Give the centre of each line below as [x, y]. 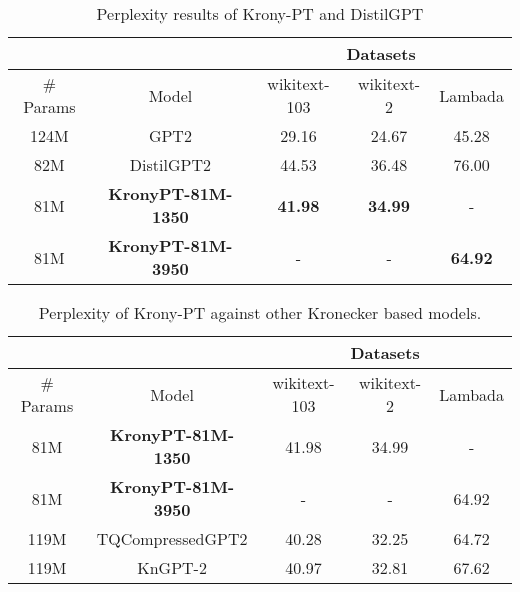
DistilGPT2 [170, 164]
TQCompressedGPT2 [172, 538]
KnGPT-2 [172, 567]
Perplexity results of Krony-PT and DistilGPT [260, 13]
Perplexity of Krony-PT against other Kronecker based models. [260, 312]
